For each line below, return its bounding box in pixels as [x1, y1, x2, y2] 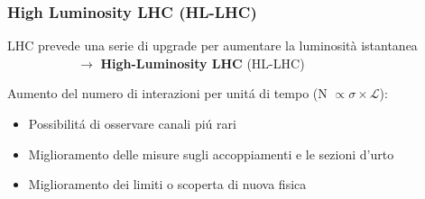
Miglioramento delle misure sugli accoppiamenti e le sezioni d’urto [28, 144, 394, 163]
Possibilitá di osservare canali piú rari [28, 114, 236, 132]
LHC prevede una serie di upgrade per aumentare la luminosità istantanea [7, 36, 418, 55]
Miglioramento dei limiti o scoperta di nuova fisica [28, 175, 307, 194]
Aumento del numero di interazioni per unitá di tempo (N [7, 84, 328, 103]
